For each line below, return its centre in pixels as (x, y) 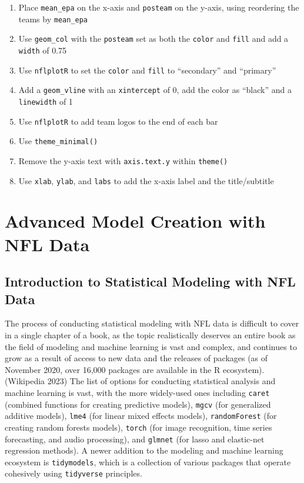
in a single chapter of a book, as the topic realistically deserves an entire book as (150, 334)
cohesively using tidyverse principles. (74, 473)
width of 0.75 (43, 50)
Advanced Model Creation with (135, 221)
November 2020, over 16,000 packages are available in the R (113, 369)
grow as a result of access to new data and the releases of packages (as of (136, 358)
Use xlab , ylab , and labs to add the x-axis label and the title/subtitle (146, 180)
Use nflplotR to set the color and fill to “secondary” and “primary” (147, 70)
